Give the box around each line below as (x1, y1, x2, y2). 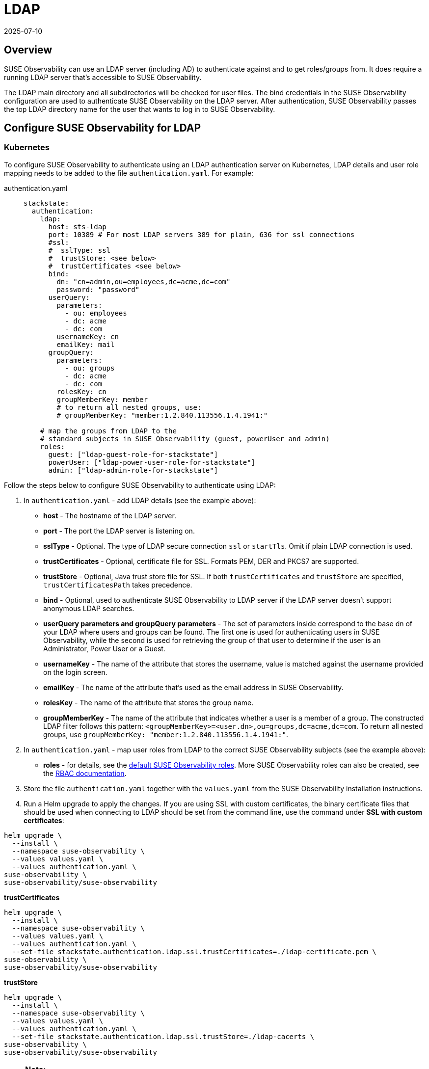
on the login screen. (43, 668, 107, 676)
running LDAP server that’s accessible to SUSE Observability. (4, 73, 202, 81)
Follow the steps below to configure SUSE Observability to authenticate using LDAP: (4, 481, 276, 489)
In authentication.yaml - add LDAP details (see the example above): (24, 496, 256, 505)
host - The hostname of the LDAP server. (43, 511, 176, 520)
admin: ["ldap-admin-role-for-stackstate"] (48, 466, 218, 474)
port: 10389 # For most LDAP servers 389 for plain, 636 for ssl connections (48, 230, 355, 239)
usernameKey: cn (56, 332, 119, 341)
